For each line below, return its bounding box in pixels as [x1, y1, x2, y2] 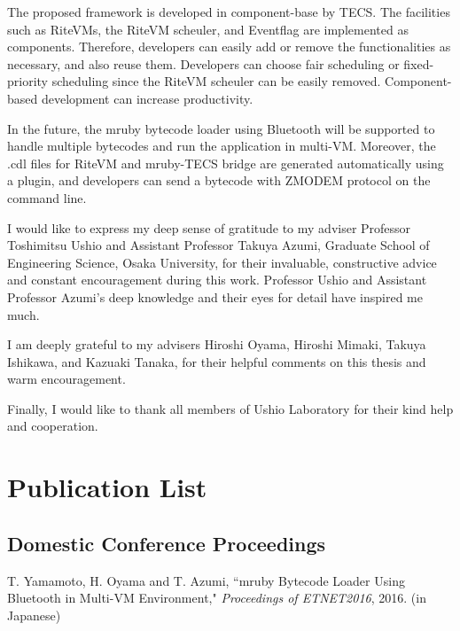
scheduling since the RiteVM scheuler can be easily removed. [51, 72, 381, 90]
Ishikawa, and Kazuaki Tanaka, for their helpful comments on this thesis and [7, 352, 426, 370]
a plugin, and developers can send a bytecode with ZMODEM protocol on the [7, 171, 431, 190]
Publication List [7, 469, 207, 505]
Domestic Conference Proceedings [7, 529, 326, 557]
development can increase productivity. [41, 89, 253, 107]
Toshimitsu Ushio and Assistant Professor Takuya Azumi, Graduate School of [7, 236, 430, 254]
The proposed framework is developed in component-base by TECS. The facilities [7, 3, 450, 20]
